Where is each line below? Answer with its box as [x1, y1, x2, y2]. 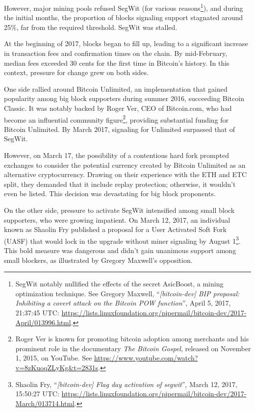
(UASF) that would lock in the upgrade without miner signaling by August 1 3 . [4, 234, 241, 246]
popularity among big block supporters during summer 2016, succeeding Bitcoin [4, 93, 244, 103]
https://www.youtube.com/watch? [94, 353, 198, 363]
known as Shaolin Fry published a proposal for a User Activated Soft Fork [4, 224, 227, 234]
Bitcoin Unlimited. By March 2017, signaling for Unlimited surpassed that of [4, 124, 235, 134]
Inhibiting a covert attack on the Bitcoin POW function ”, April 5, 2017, [15, 298, 231, 308]
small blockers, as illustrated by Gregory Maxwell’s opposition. [4, 255, 193, 265]
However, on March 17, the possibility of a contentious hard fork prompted [4, 150, 229, 160]
